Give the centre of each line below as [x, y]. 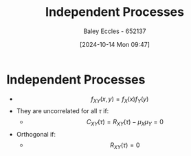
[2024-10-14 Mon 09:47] [115, 44]
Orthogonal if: [36, 135]
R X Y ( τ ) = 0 [125, 146]
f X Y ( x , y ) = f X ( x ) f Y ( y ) [120, 99]
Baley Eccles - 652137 [115, 31]
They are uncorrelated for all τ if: [63, 111]
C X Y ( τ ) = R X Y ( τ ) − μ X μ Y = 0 [125, 123]
